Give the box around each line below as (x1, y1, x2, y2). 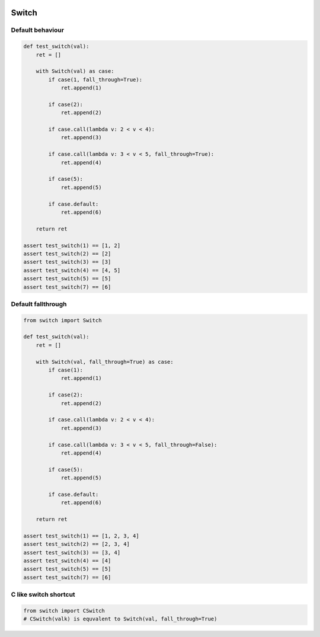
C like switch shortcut (11, 590, 75, 598)
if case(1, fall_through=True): (48, 76, 142, 83)
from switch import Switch (23, 317, 102, 324)
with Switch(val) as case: (36, 68, 115, 75)
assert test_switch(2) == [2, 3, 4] (23, 541, 130, 548)
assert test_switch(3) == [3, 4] (23, 549, 121, 556)
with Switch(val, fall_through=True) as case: (36, 358, 174, 365)
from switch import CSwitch (23, 607, 105, 614)
